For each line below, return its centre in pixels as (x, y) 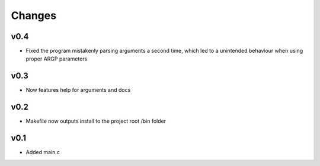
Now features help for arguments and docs (78, 90)
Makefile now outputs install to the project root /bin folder (96, 121)
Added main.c (43, 152)
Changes (33, 15)
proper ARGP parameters (57, 59)
